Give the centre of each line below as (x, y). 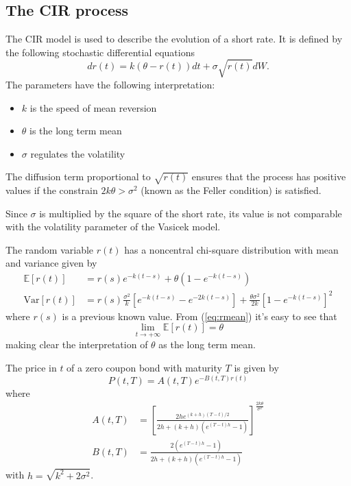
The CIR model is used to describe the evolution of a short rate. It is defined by (174, 39)
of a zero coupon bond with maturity (144, 368)
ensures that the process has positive (269, 177)
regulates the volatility (78, 153)
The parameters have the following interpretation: (110, 84)
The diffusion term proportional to (78, 177)
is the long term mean (76, 131)
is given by (256, 368)
